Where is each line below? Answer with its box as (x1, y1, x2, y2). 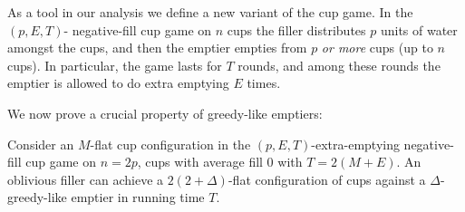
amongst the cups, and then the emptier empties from (7, 38, 307, 57)
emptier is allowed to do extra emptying (7, 73, 229, 92)
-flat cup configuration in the (90, 134, 251, 153)
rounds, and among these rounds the (237, 55, 441, 74)
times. (247, 73, 281, 92)
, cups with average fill (137, 152, 263, 171)
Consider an (7, 134, 74, 153)
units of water (380, 20, 458, 39)
